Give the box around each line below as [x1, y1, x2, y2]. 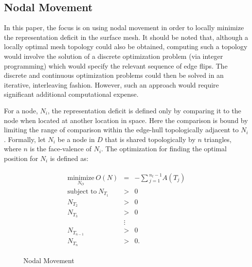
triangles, [204, 134, 232, 144]
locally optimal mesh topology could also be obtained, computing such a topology [4, 41, 248, 52]
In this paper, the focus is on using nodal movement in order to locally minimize [4, 22, 244, 33]
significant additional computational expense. [4, 89, 139, 99]
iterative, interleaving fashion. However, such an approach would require [4, 79, 219, 89]
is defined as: [50, 153, 89, 163]
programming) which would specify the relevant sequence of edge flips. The [4, 60, 228, 71]
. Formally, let [4, 134, 46, 144]
